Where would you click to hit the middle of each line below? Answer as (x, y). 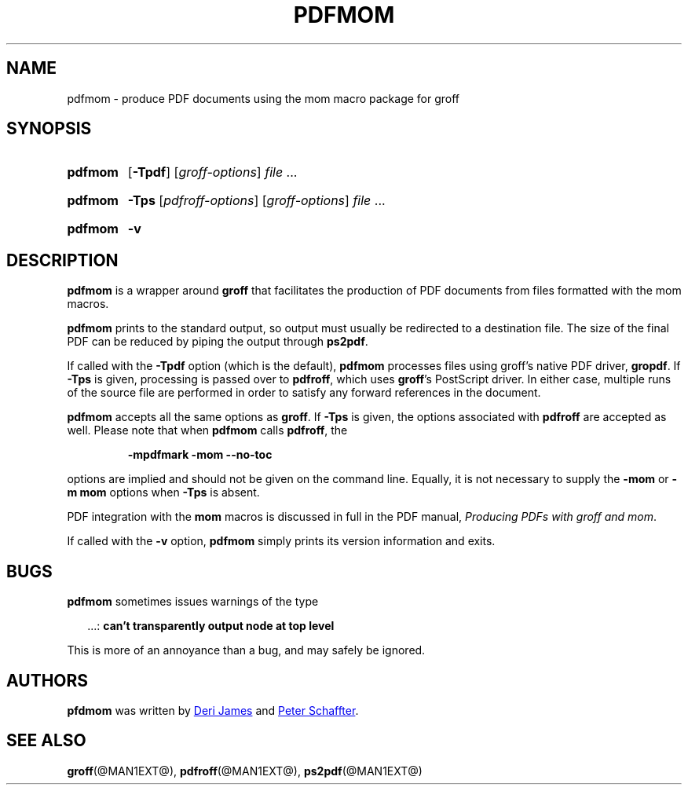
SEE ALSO (46, 741)
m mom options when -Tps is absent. (163, 493)
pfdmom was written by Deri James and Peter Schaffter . (213, 710)
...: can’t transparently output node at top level (211, 626)
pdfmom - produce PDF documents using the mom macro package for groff (263, 98)
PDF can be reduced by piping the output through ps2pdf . (218, 342)
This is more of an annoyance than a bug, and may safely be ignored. (246, 650)
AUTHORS (48, 680)
